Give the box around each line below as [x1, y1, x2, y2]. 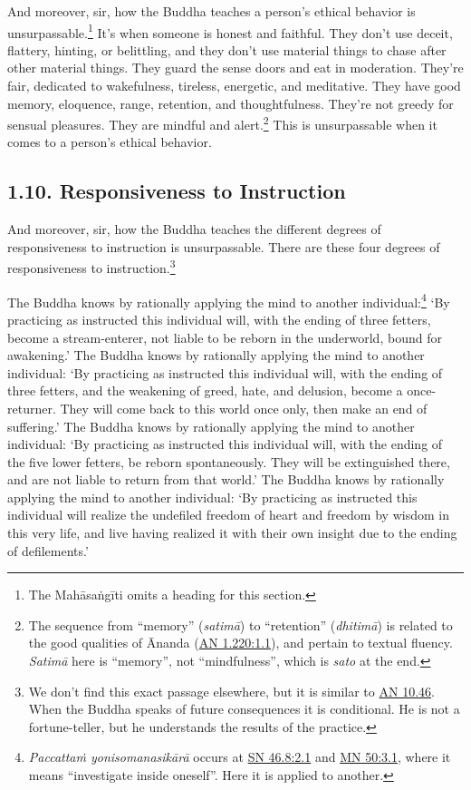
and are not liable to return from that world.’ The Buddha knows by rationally [7, 470, 445, 489]
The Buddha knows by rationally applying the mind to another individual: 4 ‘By [7, 289, 450, 311]
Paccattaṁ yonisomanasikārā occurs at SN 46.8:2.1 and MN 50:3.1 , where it [28, 747, 451, 766]
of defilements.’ [7, 541, 89, 560]
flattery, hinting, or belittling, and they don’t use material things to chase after [7, 40, 447, 59]
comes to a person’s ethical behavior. [7, 132, 212, 151]
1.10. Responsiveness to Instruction [7, 177, 346, 205]
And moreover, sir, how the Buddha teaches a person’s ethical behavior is [7, 2, 416, 20]
